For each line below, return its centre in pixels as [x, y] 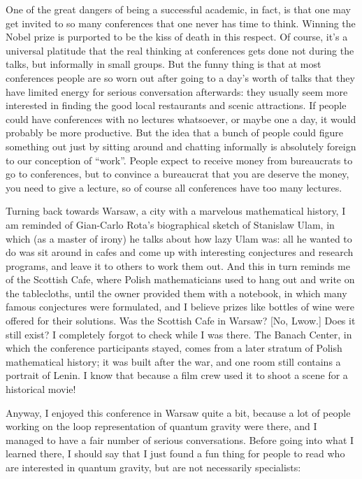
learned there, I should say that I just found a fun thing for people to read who [175, 453]
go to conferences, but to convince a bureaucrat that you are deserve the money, [178, 174]
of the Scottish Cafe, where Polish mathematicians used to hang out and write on [180, 279]
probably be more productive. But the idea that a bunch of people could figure [175, 133]
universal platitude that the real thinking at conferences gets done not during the [180, 50]
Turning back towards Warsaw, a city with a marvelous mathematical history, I [176, 211]
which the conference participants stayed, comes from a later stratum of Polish [174, 348]
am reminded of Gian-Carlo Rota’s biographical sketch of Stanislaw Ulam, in [170, 224]
